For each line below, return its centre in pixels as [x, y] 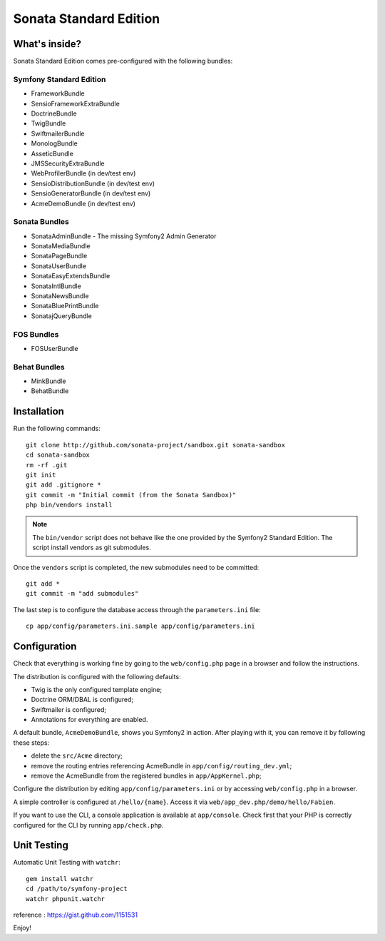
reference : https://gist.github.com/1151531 [76, 915]
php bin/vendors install [69, 505]
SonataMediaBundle [61, 246]
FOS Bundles [36, 334]
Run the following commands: [57, 429]
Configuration [45, 647]
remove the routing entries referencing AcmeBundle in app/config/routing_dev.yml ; [161, 765]
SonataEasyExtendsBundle [71, 276]
